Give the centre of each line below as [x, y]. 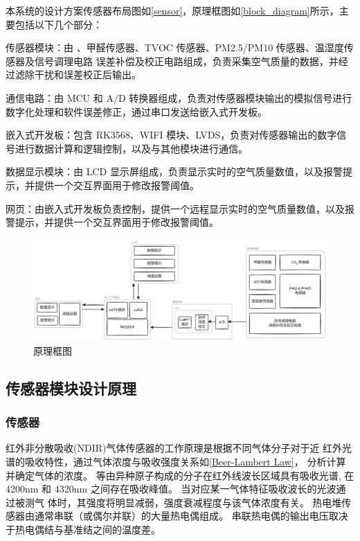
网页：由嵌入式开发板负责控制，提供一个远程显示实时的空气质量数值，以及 [175, 208]
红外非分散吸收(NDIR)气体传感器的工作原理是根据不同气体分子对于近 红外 [174, 448]
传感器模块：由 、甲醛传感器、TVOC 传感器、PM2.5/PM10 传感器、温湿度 [175, 47]
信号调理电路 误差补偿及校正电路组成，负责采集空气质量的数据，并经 [191, 61]
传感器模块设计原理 [71, 388]
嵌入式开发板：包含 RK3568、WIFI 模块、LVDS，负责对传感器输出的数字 [171, 135]
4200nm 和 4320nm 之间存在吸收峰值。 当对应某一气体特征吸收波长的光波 [171, 489]
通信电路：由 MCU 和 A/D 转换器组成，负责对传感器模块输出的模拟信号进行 [179, 97]
